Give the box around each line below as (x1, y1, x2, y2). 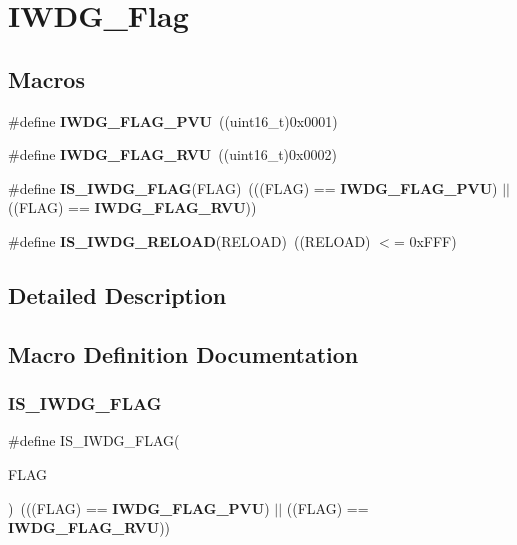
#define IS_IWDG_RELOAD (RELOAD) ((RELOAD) (8, 230, 371, 251)
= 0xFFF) (393, 230, 457, 251)
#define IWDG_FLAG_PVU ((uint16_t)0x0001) (8, 110, 338, 131)
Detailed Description (8, 279, 227, 310)
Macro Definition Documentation (8, 338, 359, 369)
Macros (8, 63, 85, 94)
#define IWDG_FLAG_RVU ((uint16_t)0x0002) (8, 144, 337, 165)
